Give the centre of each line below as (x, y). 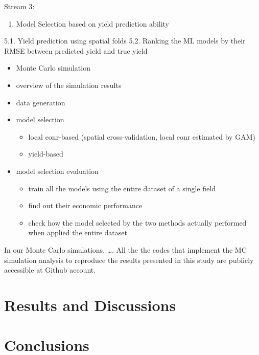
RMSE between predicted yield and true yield (76, 50)
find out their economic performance (85, 205)
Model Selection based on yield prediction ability (93, 23)
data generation (41, 102)
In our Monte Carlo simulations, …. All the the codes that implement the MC (125, 249)
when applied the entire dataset (78, 232)
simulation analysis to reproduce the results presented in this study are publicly (129, 260)
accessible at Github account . (50, 270)
